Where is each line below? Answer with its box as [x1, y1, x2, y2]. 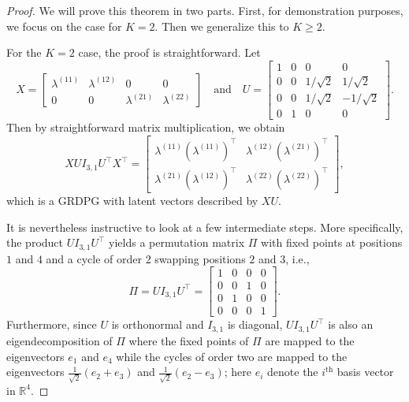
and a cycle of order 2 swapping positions [46, 250, 246, 266]
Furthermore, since [6, 316, 97, 333]
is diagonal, [227, 316, 283, 333]
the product [6, 234, 64, 251]
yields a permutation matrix [109, 234, 245, 251]
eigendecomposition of [6, 332, 113, 348]
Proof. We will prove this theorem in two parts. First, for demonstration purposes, [6, 2, 403, 18]
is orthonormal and [111, 316, 204, 333]
